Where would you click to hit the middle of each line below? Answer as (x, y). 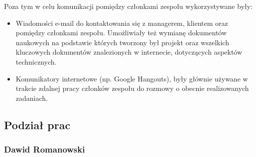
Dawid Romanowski (45, 149)
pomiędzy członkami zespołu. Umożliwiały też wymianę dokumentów (121, 33)
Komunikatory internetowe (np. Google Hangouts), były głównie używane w (132, 78)
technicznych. (36, 61)
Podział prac (37, 124)
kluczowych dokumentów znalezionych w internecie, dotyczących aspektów (129, 52)
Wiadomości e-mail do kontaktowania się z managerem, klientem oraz (122, 23)
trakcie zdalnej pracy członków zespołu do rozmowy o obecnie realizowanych (132, 88)
